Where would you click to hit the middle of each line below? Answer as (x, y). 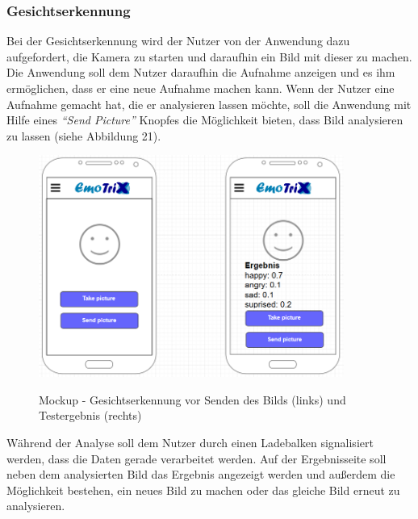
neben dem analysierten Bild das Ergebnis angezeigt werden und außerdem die (201, 474)
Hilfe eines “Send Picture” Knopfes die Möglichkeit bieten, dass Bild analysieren (205, 120)
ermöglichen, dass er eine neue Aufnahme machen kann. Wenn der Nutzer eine (201, 88)
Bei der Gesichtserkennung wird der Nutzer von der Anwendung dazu (178, 41)
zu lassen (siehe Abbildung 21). (84, 135)
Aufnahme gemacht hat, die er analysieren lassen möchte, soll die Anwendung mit (209, 104)
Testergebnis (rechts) (90, 415)
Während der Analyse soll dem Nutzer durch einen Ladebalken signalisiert (190, 443)
